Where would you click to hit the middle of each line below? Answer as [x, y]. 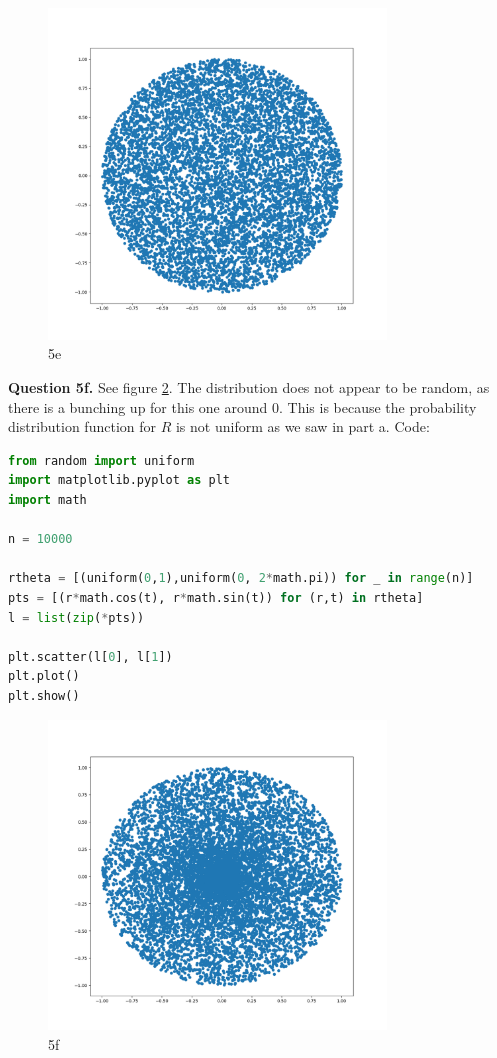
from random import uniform [101, 460]
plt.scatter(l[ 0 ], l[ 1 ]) [90, 656]
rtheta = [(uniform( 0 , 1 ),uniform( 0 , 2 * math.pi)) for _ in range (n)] [241, 578]
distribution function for [82, 426]
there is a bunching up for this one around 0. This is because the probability [242, 406]
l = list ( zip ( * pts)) [76, 617]
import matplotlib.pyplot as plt [119, 480]
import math [47, 500]
